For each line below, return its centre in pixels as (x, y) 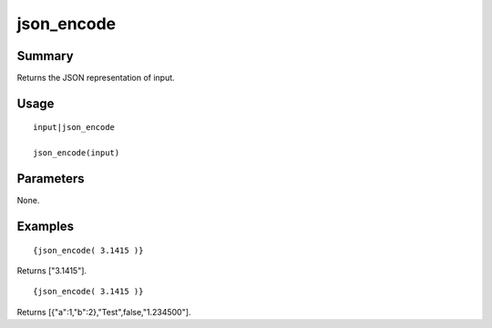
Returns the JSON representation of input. (96, 78)
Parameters (51, 179)
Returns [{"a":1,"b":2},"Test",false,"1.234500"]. (104, 312)
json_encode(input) (77, 153)
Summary (45, 56)
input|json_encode (74, 128)
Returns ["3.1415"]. (51, 270)
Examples (46, 226)
